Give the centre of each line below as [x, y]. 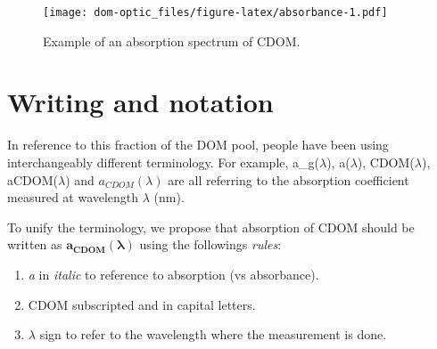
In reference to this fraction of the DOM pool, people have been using [198, 145]
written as [35, 244]
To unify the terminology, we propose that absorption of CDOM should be [211, 227]
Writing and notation [140, 102]
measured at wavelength [73, 197]
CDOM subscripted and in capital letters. [142, 304]
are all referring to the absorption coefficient [289, 179]
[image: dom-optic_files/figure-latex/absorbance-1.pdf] [215, 12]
